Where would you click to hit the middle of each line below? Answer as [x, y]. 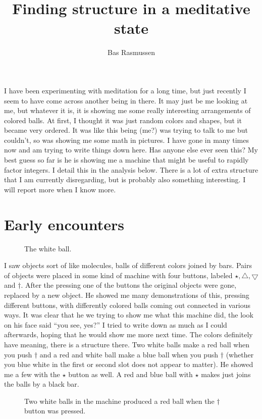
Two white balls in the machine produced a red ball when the [119, 401]
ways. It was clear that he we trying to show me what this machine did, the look [129, 315]
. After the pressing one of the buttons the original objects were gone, [129, 285]
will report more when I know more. [60, 189]
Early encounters [64, 224]
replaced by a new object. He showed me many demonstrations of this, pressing [127, 295]
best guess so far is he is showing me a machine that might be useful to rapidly [126, 160]
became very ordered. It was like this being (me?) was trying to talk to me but [126, 130]
